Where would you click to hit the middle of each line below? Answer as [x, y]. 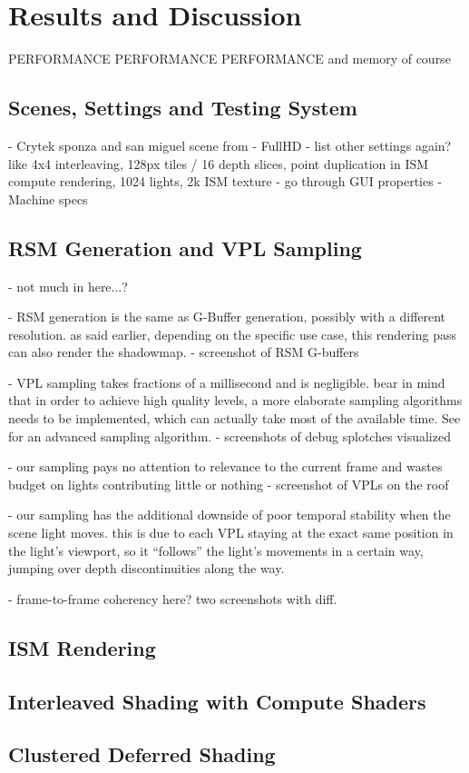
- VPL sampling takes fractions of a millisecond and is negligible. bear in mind [227, 382]
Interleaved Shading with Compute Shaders [217, 701]
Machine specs [48, 198]
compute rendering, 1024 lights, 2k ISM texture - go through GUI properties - [225, 181]
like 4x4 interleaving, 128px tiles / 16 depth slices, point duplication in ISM [219, 163]
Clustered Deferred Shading [142, 754]
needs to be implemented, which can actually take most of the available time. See [234, 418]
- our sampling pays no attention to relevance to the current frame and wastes [225, 466]
